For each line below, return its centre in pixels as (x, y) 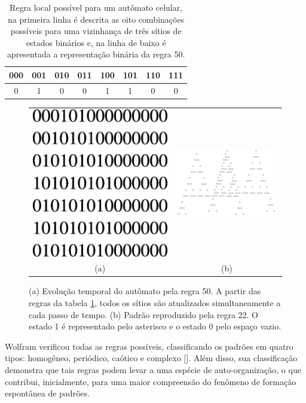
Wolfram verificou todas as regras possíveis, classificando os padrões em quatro (149, 346)
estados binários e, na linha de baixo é (96, 42)
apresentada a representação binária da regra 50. (96, 54)
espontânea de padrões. (48, 393)
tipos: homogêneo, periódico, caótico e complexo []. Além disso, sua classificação (151, 358)
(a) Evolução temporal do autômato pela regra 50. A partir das (145, 291)
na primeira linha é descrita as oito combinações (96, 19)
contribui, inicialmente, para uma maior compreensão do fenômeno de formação (151, 381)
